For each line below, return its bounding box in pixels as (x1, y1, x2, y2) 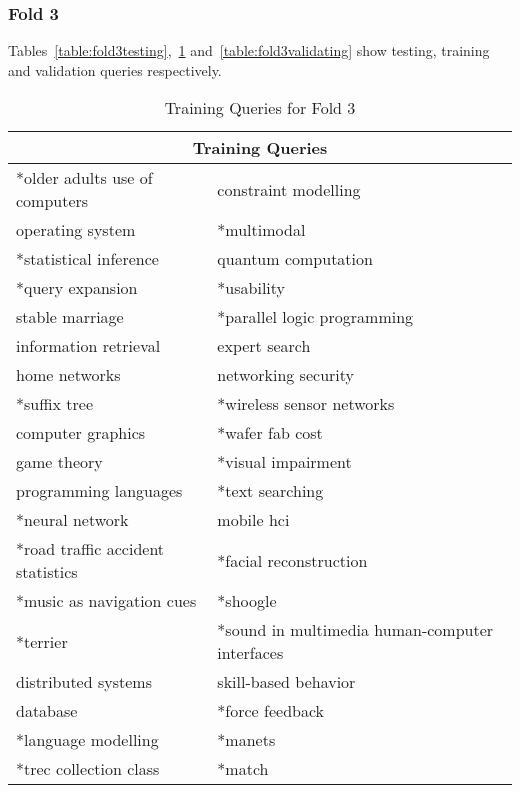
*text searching (217, 479, 324, 503)
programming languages (16, 479, 183, 503)
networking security (217, 363, 354, 387)
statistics (16, 560, 78, 584)
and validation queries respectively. (8, 59, 222, 80)
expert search (217, 334, 311, 358)
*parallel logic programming (217, 305, 414, 329)
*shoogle (217, 589, 277, 613)
